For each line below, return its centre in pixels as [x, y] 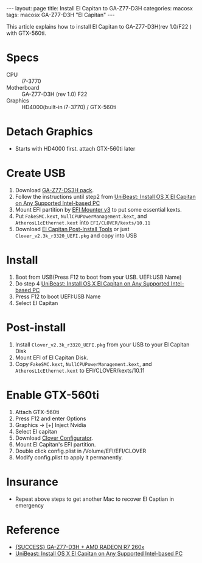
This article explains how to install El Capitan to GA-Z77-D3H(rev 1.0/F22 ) [99, 27]
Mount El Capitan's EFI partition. [55, 444]
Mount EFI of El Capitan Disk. [51, 357]
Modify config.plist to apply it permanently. [69, 457]
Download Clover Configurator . [54, 438]
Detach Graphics [50, 132]
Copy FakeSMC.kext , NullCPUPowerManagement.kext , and [83, 364]
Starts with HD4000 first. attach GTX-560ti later [75, 148]
